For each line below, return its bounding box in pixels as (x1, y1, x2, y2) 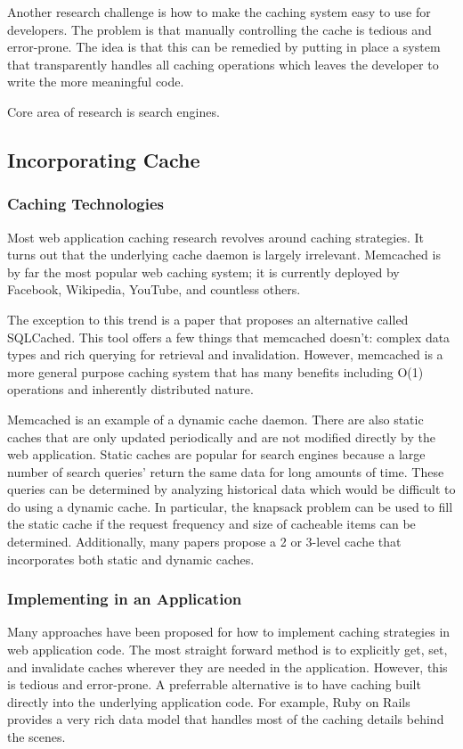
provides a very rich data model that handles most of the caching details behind (7, 710, 444, 728)
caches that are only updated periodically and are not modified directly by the (7, 427, 435, 446)
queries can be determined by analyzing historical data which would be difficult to (7, 480, 456, 498)
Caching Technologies (7, 193, 164, 215)
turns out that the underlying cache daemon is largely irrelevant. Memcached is (7, 245, 441, 264)
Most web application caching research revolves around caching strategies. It (7, 227, 424, 246)
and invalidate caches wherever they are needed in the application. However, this (7, 657, 448, 676)
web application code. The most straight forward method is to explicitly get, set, (7, 640, 448, 659)
